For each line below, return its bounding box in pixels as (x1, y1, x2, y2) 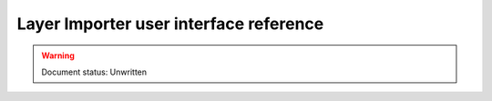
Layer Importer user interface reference (16, 14, 324, 34)
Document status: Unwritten (41, 66, 148, 77)
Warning (41, 50, 75, 61)
